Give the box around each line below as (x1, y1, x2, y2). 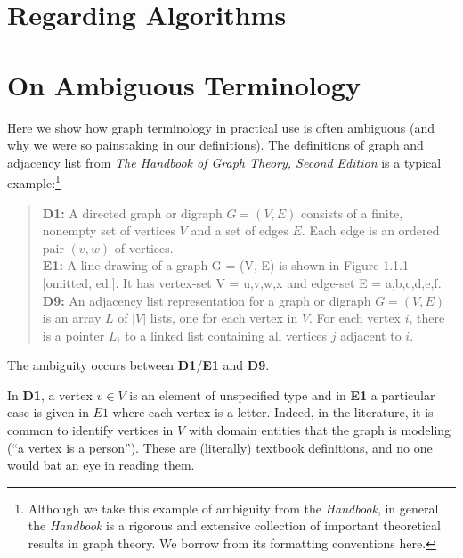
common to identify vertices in (7, 421, 174, 439)
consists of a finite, (301, 203, 403, 222)
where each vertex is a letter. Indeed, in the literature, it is (112, 403, 434, 422)
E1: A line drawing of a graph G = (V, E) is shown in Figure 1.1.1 (42, 256, 410, 275)
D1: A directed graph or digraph (42, 203, 223, 222)
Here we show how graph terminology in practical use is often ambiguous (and (7, 118, 435, 136)
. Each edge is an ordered (301, 221, 440, 240)
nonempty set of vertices (42, 221, 175, 240)
